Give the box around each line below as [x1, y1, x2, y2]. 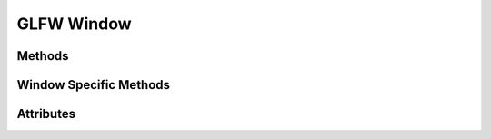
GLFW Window [16, 14, 132, 34]
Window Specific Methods [16, 77, 171, 93]
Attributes [16, 106, 76, 122]
